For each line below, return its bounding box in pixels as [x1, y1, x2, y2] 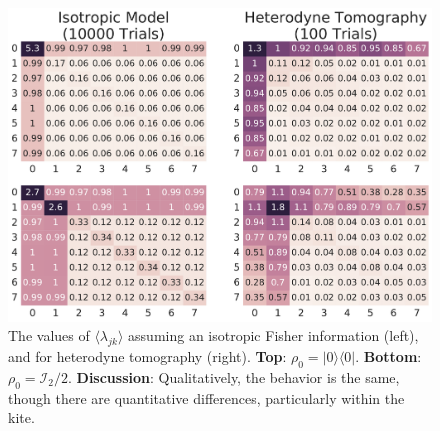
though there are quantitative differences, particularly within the [8, 387, 405, 408]
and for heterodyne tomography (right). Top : [8, 346, 287, 367]
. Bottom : [355, 346, 422, 367]
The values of [8, 325, 90, 346]
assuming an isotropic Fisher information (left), [128, 325, 419, 346]
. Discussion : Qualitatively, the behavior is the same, [67, 366, 400, 387]
